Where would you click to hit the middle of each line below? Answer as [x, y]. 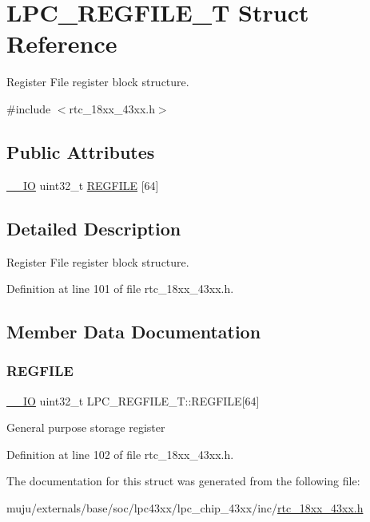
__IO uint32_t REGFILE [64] [83, 185]
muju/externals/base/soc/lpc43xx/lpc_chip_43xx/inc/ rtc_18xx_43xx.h [185, 508]
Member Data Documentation [134, 332]
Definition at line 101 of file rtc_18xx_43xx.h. [120, 289]
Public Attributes [81, 151]
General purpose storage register [86, 427]
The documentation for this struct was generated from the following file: [183, 481]
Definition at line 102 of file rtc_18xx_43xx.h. [120, 454]
